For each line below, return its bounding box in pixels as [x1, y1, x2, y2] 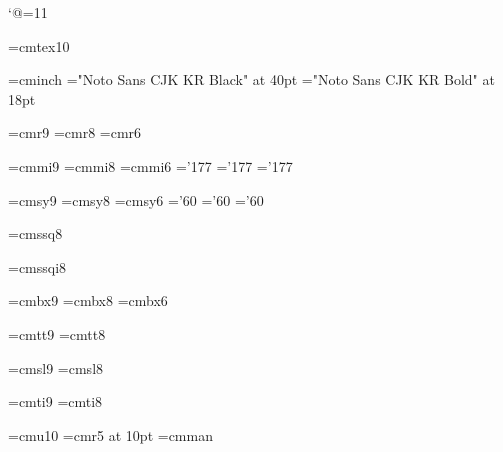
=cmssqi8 [8, 256, 67, 277]
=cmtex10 [8, 35, 70, 56]
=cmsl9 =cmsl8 [8, 357, 104, 378]
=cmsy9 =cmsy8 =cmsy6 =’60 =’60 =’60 [8, 189, 264, 210]
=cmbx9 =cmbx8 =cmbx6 [8, 290, 168, 311]
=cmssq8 [8, 223, 63, 244]
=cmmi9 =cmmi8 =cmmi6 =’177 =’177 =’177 [8, 155, 293, 176]
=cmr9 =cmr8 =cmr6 [8, 122, 142, 143]
